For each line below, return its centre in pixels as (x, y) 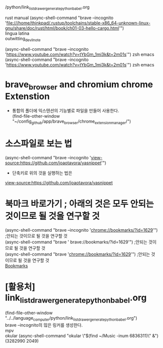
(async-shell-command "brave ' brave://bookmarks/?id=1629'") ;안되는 (76, 242)
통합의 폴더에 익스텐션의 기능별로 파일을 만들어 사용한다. (66, 111)
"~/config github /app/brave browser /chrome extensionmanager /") (71, 122)
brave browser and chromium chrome (79, 85)
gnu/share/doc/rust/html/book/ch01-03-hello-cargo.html (62, 28)
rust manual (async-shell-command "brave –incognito (59, 18)
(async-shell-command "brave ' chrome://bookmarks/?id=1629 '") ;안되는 (78, 254)
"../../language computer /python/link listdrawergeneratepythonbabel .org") (71, 319)
